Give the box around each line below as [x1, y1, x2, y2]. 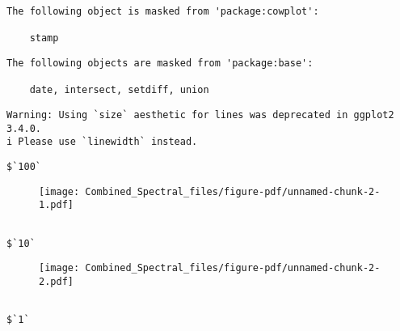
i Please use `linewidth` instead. [6, 136, 198, 148]
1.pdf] [39, 199, 74, 211]
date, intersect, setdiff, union [29, 84, 209, 96]
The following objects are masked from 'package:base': [6, 57, 314, 69]
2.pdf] [39, 275, 74, 287]
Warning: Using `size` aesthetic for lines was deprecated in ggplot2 [6, 108, 394, 121]
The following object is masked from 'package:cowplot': [6, 6, 319, 17]
